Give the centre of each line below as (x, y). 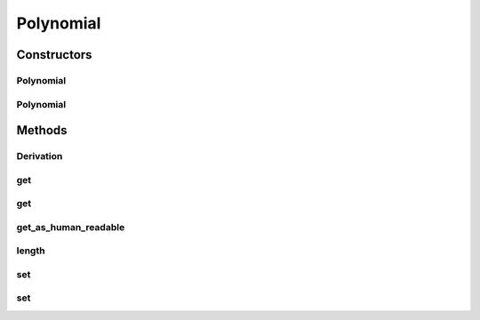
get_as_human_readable (71, 227)
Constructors (54, 55)
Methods (42, 130)
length (31, 251)
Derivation (40, 156)
